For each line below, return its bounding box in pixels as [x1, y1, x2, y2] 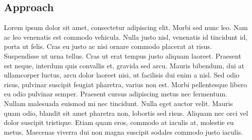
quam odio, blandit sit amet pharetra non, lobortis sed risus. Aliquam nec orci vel [4, 108, 248, 118]
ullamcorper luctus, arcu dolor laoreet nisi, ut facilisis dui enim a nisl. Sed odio [4, 70, 240, 80]
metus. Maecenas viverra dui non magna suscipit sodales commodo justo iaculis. [4, 126, 243, 137]
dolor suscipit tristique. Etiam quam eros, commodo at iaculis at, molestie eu [4, 117, 234, 127]
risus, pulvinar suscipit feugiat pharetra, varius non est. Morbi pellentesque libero [4, 79, 247, 89]
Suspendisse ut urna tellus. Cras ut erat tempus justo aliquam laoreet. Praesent [4, 50, 241, 61]
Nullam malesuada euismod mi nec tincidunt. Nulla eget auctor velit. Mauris [4, 98, 233, 108]
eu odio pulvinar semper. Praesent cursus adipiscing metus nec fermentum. [4, 89, 227, 99]
